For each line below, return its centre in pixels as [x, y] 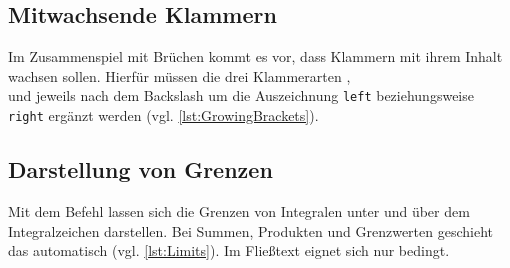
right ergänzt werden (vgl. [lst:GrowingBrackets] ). [163, 115]
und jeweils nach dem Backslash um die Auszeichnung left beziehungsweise [241, 95]
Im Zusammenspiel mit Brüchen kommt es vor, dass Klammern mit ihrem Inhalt [255, 56]
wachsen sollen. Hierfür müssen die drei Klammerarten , [179, 75]
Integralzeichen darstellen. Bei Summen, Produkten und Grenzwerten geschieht [250, 230]
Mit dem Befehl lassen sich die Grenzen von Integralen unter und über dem [239, 210]
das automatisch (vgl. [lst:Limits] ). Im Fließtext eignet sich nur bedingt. [229, 250]
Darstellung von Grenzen [140, 169]
